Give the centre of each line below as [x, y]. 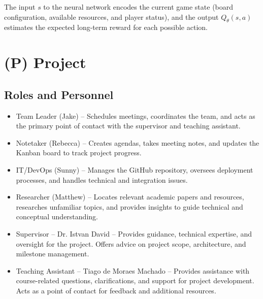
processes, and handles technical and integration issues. [102, 179]
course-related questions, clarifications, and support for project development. [135, 280]
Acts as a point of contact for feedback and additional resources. [116, 290]
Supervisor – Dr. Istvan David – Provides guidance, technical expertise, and [134, 233]
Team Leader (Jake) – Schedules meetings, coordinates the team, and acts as [136, 115]
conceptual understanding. [57, 217]
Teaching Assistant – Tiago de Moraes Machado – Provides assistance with [133, 270]
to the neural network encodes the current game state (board [138, 7]
